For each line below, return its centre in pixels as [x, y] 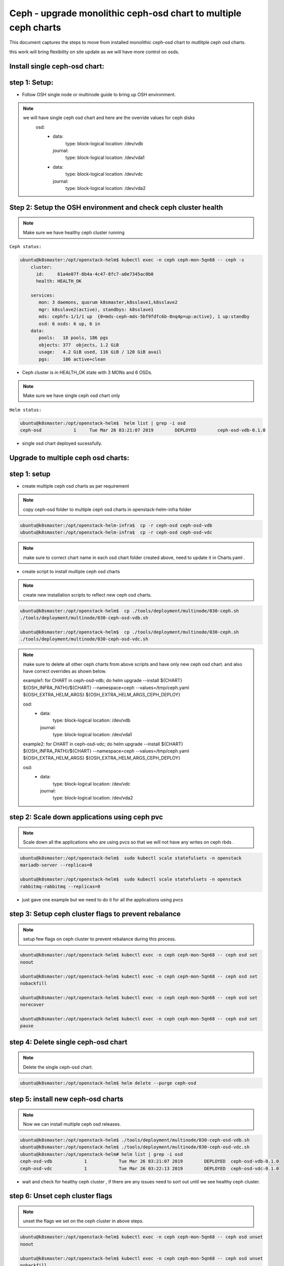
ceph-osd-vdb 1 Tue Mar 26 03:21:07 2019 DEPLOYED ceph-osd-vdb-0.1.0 [150, 1161]
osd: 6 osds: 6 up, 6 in [70, 324]
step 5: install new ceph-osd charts [66, 1099]
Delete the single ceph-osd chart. [58, 1067]
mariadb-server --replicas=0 [56, 865]
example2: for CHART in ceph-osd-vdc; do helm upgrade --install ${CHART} [103, 744]
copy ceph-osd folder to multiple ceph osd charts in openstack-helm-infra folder [107, 509]
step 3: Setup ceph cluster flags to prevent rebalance [95, 914]
